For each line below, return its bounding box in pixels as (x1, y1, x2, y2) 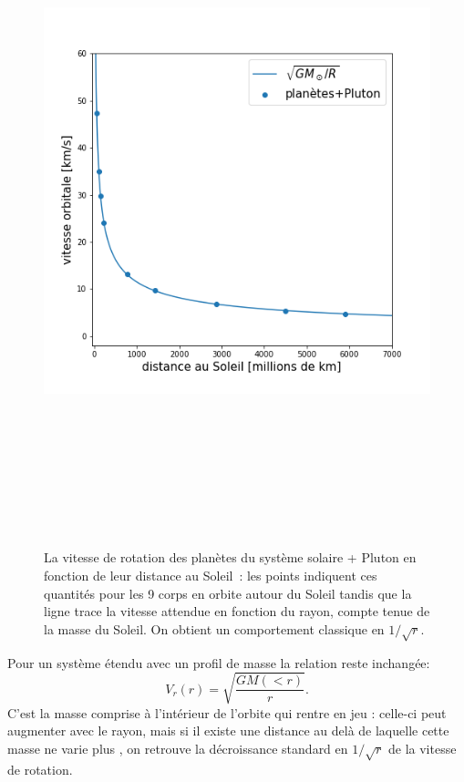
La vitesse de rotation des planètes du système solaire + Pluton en (44, 548, 417, 567)
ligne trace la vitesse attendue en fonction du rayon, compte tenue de (44, 602, 430, 621)
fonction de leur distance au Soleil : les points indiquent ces (44, 566, 377, 585)
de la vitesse (388, 738, 457, 757)
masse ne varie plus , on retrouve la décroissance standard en (7, 738, 348, 757)
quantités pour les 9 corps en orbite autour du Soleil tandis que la (44, 583, 412, 602)
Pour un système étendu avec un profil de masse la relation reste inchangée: (7, 653, 430, 672)
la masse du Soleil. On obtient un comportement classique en (44, 619, 385, 638)
